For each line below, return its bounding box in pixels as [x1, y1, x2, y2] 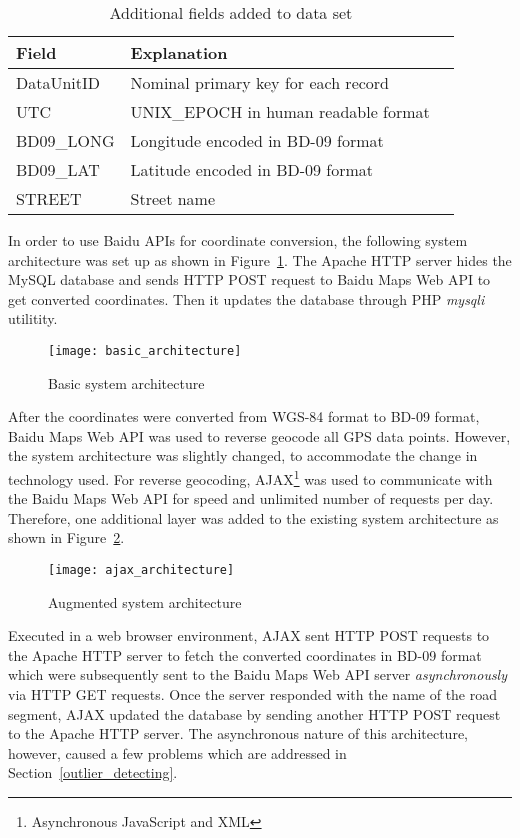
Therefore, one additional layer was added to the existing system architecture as [8, 507, 499, 528]
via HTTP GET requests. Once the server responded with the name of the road [8, 684, 498, 705]
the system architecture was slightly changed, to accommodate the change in [8, 445, 478, 466]
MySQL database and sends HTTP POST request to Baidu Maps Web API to [8, 269, 491, 290]
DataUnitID [16, 71, 101, 94]
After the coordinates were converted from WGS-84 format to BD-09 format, [8, 406, 480, 427]
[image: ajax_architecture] [48, 563, 235, 578]
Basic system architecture [48, 372, 205, 393]
